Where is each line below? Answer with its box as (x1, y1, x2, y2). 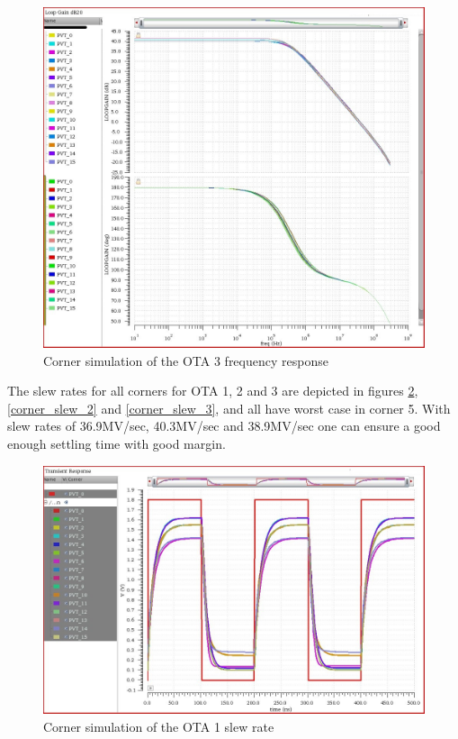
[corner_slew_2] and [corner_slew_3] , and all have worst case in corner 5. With (7, 398, 451, 417)
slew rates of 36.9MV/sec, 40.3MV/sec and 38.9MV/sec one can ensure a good (7, 416, 441, 435)
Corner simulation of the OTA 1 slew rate (43, 717, 274, 736)
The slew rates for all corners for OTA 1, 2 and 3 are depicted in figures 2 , (7, 381, 418, 400)
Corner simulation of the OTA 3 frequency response (43, 351, 328, 369)
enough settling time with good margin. (7, 433, 226, 452)
